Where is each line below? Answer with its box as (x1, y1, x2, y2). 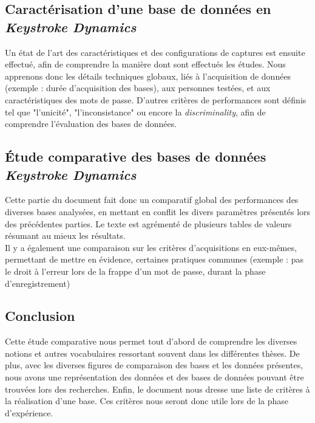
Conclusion (5, 306, 75, 325)
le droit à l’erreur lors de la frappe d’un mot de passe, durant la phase (5, 264, 266, 277)
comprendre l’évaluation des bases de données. (5, 117, 177, 130)
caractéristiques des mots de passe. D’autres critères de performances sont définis (5, 93, 307, 106)
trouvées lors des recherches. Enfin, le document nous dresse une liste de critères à (5, 382, 310, 395)
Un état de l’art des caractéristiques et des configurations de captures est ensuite (5, 46, 305, 58)
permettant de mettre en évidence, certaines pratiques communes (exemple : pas (5, 253, 303, 266)
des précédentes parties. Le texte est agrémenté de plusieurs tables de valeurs (5, 217, 292, 230)
